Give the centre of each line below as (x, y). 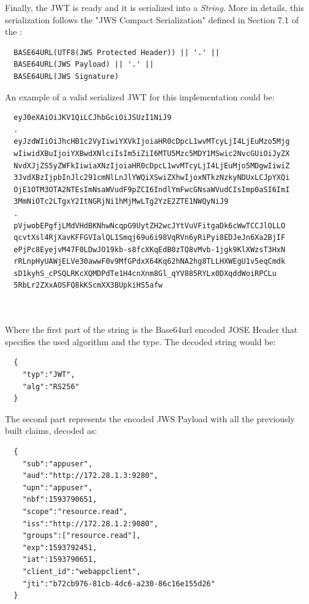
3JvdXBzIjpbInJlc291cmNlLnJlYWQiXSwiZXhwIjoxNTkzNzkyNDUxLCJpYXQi (152, 178)
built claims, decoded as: (51, 431)
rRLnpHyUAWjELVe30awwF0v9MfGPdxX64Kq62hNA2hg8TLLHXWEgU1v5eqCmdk (150, 262)
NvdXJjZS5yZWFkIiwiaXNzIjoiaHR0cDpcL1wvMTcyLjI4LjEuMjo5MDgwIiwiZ (152, 166)
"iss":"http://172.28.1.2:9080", (90, 524)
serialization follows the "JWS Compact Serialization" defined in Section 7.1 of (152, 19)
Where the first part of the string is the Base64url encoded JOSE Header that (151, 330)
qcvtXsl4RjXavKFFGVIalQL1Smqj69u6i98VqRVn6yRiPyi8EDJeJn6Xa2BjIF (150, 238)
